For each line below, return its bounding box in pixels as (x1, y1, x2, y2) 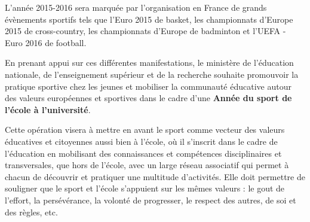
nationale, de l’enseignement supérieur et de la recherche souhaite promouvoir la (5, 68, 299, 80)
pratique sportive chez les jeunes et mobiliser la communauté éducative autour (5, 80, 291, 92)
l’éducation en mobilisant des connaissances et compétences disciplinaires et (5, 147, 282, 159)
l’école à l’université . (5, 103, 91, 115)
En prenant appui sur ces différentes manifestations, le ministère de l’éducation (5, 56, 294, 69)
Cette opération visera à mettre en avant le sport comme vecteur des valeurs (5, 123, 285, 136)
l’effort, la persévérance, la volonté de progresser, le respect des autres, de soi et (5, 193, 296, 206)
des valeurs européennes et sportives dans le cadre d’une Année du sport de (5, 92, 292, 104)
